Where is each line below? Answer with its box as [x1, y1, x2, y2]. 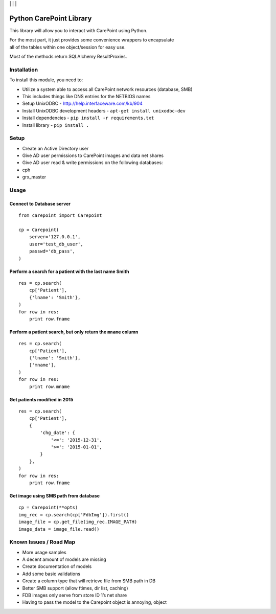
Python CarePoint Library [9, 14, 92, 22]
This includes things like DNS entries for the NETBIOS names [22, 94, 151, 99]
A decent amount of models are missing [22, 556, 107, 562]
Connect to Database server [9, 200, 71, 207]
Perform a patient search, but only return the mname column [9, 329, 139, 335]
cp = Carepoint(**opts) [18, 505, 78, 511]
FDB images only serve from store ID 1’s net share [22, 592, 127, 598]
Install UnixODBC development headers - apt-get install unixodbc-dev [22, 107, 186, 113]
